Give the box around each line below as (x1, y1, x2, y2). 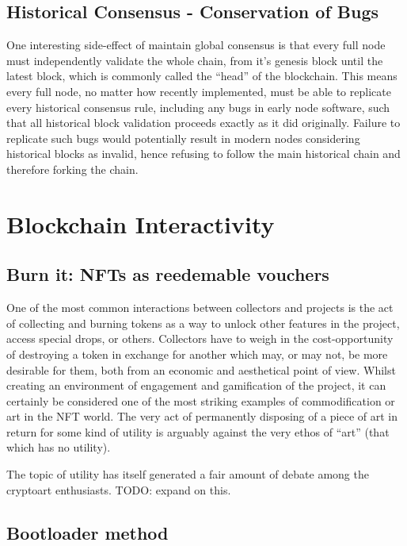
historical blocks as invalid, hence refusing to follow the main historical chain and (6, 145, 401, 162)
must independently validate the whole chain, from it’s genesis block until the (6, 52, 383, 68)
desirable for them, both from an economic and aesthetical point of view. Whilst (6, 361, 396, 378)
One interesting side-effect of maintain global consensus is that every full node (6, 37, 386, 53)
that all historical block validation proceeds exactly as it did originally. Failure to (6, 114, 401, 131)
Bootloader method (6, 520, 169, 544)
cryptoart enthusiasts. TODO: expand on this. (6, 481, 231, 498)
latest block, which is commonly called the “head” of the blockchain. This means (6, 67, 397, 84)
